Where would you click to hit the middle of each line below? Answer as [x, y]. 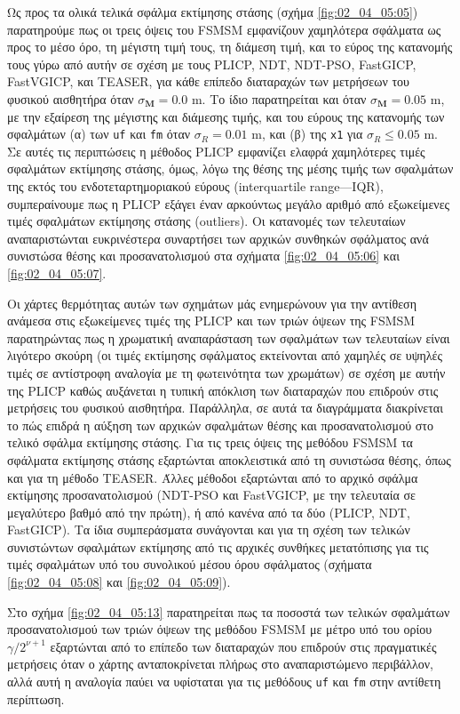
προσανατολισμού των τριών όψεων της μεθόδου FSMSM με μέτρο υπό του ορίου [220, 629]
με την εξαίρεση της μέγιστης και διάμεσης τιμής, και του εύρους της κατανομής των [226, 116]
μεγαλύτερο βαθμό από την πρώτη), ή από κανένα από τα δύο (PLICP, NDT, [209, 512]
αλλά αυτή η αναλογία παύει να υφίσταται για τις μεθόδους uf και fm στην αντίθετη [224, 682]
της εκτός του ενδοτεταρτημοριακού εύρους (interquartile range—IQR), [195, 186]
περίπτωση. [36, 698]
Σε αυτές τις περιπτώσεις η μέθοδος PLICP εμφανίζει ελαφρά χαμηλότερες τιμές [216, 151]
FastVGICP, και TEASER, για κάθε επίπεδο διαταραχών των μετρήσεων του [208, 81]
